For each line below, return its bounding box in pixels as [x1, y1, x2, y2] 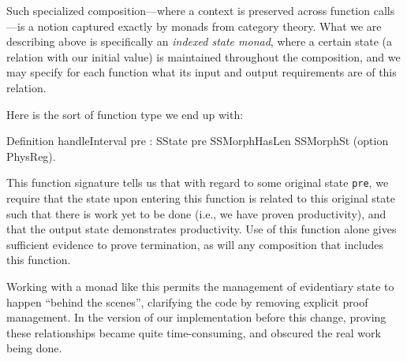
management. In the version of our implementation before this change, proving [6, 309, 386, 326]
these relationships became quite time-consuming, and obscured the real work [6, 324, 381, 341]
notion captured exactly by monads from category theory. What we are [37, 17, 382, 34]
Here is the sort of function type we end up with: [6, 106, 244, 122]
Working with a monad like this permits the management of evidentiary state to [6, 277, 394, 294]
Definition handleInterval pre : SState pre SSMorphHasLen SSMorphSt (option [6, 132, 389, 149]
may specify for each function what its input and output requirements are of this [6, 64, 397, 80]
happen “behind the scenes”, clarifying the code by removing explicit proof [6, 293, 368, 310]
